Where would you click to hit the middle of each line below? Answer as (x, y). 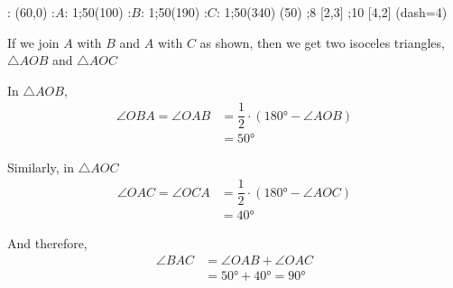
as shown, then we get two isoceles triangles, (322, 42)
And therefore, (47, 243)
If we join (33, 42)
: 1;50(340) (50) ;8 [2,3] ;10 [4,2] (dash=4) (332, 12)
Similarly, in (41, 167)
